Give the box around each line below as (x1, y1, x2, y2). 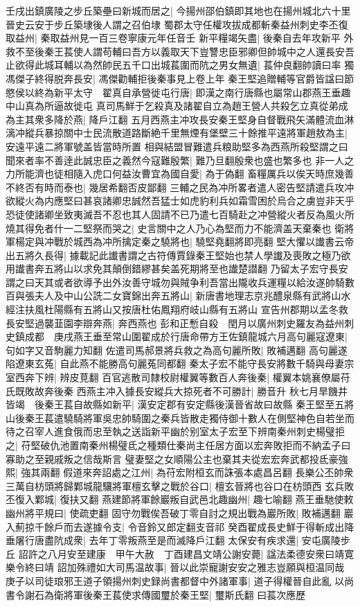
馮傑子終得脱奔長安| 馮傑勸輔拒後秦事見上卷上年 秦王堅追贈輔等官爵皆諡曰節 (6, 71, 354, 85)
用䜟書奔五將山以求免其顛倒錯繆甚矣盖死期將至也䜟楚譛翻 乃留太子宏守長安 (6, 261, 348, 276)
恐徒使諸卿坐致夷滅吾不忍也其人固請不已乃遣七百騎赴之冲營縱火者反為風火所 (6, 206, 354, 221)
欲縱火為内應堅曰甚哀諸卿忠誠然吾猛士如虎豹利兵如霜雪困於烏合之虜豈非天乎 (6, 193, 354, 208)
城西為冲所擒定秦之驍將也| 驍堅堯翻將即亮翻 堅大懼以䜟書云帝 (73, 234, 354, 249)
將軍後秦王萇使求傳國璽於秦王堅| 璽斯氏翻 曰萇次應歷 (63, 587, 306, 601)
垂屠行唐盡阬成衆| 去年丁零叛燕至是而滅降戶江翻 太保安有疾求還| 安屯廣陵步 (6, 533, 350, 547)
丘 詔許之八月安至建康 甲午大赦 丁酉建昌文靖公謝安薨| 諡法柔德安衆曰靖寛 (6, 546, 354, 561)
